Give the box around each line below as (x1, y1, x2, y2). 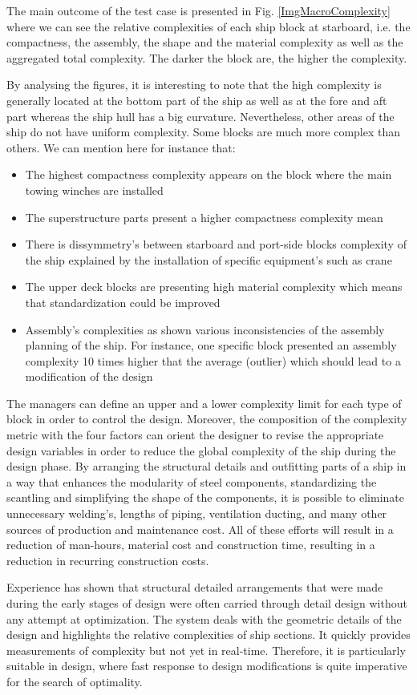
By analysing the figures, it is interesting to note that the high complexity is (6, 76, 382, 93)
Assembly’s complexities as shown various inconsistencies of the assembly (25, 321, 385, 337)
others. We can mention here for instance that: (6, 139, 236, 156)
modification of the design (25, 368, 153, 385)
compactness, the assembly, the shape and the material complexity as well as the (6, 34, 403, 51)
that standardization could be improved (25, 293, 221, 310)
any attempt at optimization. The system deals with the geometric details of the (6, 610, 402, 627)
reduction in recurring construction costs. (6, 552, 209, 568)
